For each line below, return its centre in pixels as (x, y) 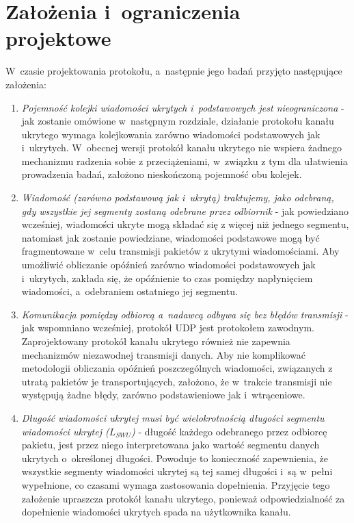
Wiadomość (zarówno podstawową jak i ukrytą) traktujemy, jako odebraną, (178, 197)
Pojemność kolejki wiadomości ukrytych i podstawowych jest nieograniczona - (183, 107)
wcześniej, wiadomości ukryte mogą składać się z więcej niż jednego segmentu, (185, 224)
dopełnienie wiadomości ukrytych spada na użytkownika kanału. (156, 512)
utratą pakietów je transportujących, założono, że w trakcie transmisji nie (177, 381)
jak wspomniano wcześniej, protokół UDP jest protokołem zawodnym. (168, 328)
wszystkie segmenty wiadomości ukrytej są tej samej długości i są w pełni (177, 471)
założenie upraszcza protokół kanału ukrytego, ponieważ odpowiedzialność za (183, 498)
